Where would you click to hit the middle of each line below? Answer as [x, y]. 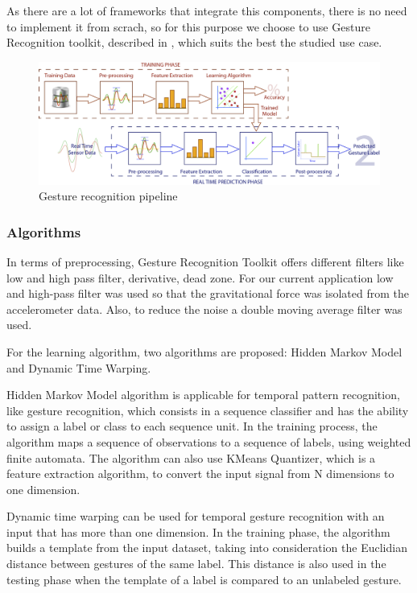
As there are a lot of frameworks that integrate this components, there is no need [207, 10]
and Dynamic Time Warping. [79, 367]
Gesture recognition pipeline [108, 196]
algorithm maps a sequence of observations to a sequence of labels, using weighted [209, 441]
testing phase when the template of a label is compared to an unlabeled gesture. [204, 579]
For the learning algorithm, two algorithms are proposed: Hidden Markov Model [204, 351]
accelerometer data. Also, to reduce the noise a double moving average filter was [204, 309]
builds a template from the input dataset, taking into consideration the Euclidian [207, 548]
